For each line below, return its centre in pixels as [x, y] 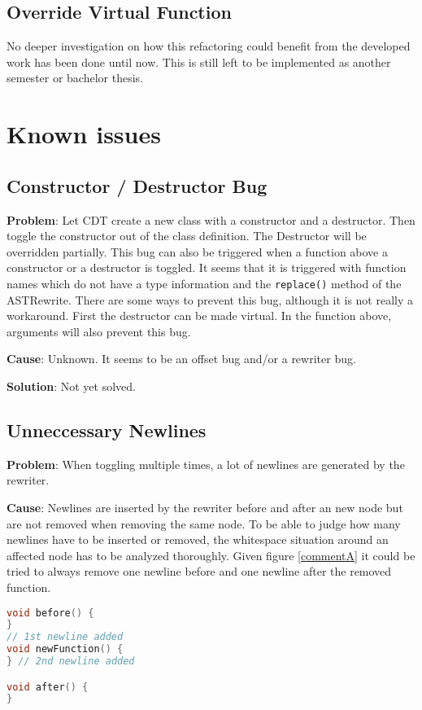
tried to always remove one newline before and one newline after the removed [199, 571]
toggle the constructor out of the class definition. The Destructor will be [187, 236]
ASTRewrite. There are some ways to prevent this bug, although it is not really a [210, 299]
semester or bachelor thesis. [75, 78]
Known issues [84, 134]
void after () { [48, 687]
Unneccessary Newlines [107, 430]
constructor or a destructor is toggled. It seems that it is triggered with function [207, 267]
